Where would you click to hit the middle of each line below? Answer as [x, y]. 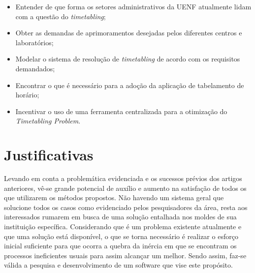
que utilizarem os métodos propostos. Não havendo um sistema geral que [114, 197]
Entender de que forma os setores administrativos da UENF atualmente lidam [133, 6]
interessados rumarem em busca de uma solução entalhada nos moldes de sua [120, 217]
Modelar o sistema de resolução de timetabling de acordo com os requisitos [128, 59]
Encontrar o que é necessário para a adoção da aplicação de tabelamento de [130, 85]
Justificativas [49, 155]
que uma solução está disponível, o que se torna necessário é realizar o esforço [121, 236]
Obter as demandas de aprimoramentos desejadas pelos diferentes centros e [129, 33]
